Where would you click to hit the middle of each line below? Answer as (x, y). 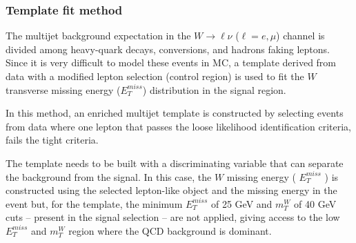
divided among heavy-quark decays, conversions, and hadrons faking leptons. (168, 49)
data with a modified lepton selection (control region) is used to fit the (155, 76)
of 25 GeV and (241, 203)
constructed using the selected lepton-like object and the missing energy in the (171, 190)
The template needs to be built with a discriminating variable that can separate (175, 163)
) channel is (300, 36)
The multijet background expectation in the (98, 36)
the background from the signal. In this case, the (109, 176)
